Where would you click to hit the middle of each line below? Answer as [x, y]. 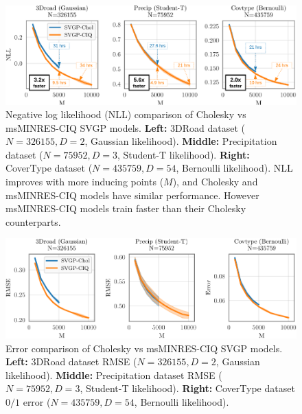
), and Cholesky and [215, 182]
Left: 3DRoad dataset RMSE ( [71, 361]
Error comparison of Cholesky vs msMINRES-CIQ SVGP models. [144, 348]
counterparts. [33, 221]
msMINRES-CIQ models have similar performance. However [132, 195]
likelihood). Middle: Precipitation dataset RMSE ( [114, 375]
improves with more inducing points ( [85, 182]
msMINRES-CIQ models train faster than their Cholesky [126, 208]
